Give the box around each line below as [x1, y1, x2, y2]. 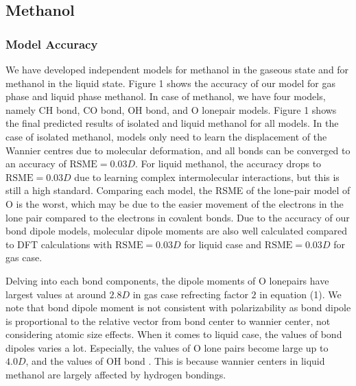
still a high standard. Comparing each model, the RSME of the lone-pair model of [5, 183, 351, 197]
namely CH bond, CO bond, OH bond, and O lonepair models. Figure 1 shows [5, 102, 337, 117]
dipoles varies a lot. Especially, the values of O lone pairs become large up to [5, 340, 329, 354]
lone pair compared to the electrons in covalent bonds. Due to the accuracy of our [5, 210, 350, 224]
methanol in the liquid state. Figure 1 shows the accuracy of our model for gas [5, 75, 335, 90]
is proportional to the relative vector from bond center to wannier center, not [5, 313, 331, 328]
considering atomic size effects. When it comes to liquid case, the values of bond [5, 327, 342, 341]
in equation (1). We [259, 287, 342, 301]
